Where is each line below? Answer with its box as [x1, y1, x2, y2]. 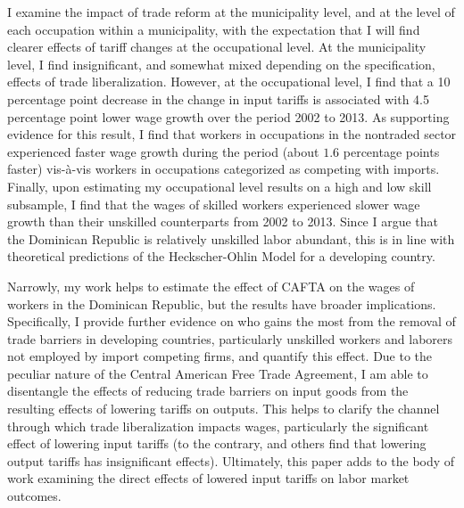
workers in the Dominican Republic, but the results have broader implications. [7, 294, 436, 313]
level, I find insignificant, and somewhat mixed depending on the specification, [7, 54, 435, 73]
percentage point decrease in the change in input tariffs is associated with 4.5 [7, 89, 429, 108]
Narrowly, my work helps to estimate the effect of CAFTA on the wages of [7, 276, 415, 295]
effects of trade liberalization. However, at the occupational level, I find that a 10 [7, 72, 451, 91]
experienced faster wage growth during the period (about [7, 142, 319, 160]
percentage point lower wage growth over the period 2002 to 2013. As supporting [7, 107, 450, 126]
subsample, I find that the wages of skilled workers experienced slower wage [7, 194, 420, 213]
